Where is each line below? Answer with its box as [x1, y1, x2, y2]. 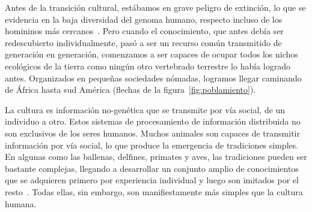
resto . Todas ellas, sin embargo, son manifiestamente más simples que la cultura [5, 185, 303, 198]
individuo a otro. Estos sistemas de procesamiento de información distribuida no [5, 115, 301, 128]
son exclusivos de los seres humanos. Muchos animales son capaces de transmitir [5, 126, 300, 139]
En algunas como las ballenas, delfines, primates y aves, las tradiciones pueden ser [5, 150, 307, 163]
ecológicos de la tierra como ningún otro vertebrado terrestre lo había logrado [5, 59, 290, 72]
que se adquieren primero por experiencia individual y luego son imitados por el [5, 174, 299, 186]
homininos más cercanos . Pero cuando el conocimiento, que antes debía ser [5, 25, 284, 37]
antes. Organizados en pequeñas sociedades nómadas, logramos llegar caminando [5, 71, 302, 84]
